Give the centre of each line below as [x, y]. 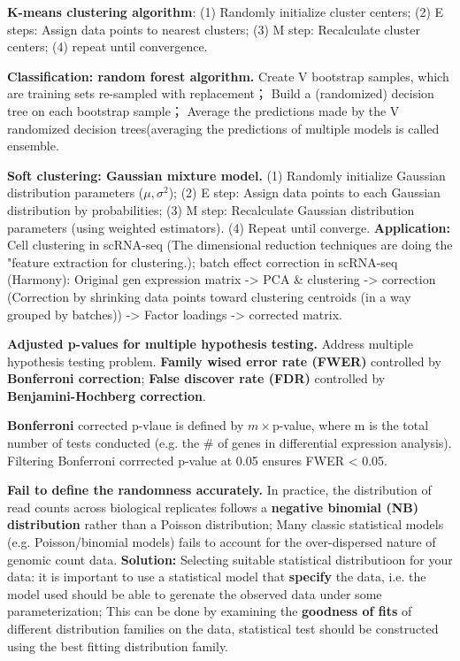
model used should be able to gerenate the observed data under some [195, 593]
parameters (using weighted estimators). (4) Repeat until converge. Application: [229, 227]
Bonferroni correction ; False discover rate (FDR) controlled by [196, 378]
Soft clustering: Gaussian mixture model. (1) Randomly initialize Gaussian [226, 175]
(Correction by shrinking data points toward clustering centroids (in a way [209, 296]
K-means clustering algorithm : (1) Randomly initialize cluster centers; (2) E [226, 12]
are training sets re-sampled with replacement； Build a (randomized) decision [221, 93]
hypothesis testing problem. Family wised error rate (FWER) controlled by [224, 361]
